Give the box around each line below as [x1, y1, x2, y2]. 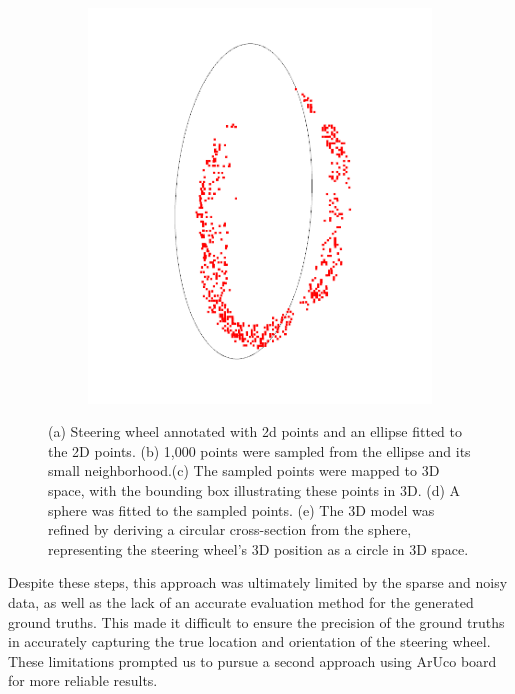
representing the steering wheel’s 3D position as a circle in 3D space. [48, 538, 469, 559]
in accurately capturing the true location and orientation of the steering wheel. [8, 631, 491, 652]
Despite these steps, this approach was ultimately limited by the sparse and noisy [8, 572, 508, 593]
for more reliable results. [8, 670, 158, 691]
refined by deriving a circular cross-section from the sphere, [48, 519, 412, 540]
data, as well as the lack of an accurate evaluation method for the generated [8, 591, 474, 612]
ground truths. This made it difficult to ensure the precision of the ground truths [8, 611, 505, 632]
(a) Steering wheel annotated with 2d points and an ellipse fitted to [48, 421, 462, 442]
